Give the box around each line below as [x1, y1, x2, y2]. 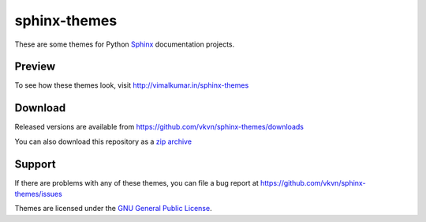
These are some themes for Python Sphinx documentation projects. [14, 40, 235, 49]
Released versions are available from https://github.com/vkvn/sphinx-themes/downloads [14, 122, 304, 132]
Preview [14, 60, 56, 73]
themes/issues [14, 190, 62, 199]
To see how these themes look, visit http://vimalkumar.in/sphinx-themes [14, 81, 249, 90]
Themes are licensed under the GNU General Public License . [14, 204, 212, 213]
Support [14, 157, 56, 171]
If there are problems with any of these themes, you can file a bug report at [14, 178, 260, 187]
